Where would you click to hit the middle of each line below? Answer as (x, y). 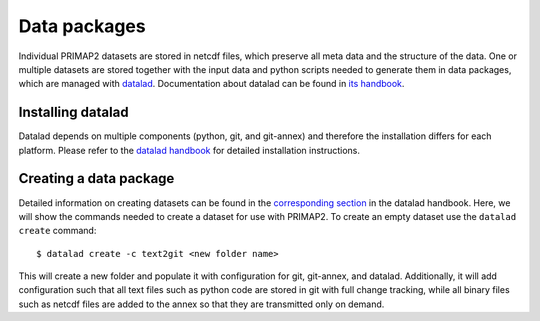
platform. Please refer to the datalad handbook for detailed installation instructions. (189, 150)
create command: (57, 231)
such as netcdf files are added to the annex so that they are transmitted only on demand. (201, 304)
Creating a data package (96, 178)
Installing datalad (73, 112)
